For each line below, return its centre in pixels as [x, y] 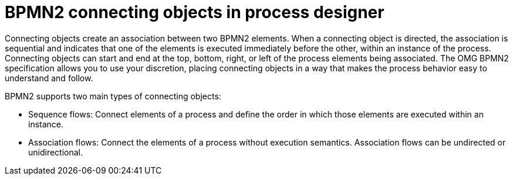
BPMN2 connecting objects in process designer [195, 12]
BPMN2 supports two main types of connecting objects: [113, 96]
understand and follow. [49, 78]
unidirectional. [56, 152]
